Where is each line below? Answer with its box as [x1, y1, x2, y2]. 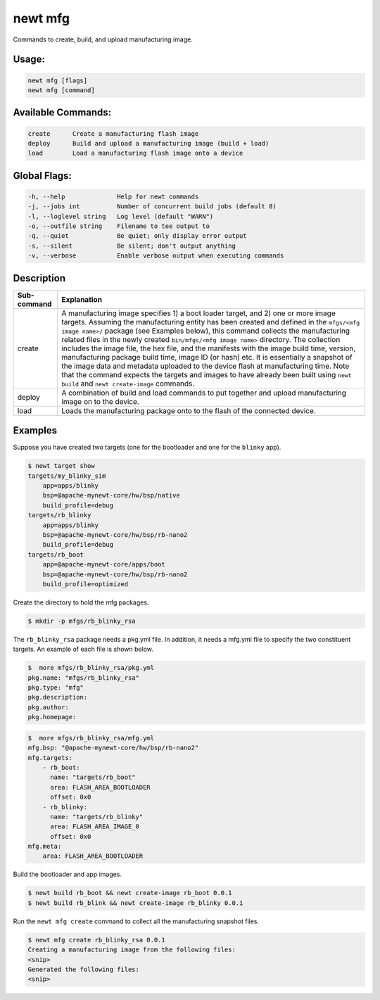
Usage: [13, 53, 46, 65]
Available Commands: [13, 106, 112, 119]
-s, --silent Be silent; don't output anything [27, 241, 236, 250]
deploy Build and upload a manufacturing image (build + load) [27, 139, 270, 147]
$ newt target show [27, 462, 95, 470]
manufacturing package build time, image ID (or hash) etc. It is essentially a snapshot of [61, 352, 353, 362]
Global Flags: [13, 170, 72, 182]
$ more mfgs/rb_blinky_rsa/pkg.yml [27, 664, 155, 672]
